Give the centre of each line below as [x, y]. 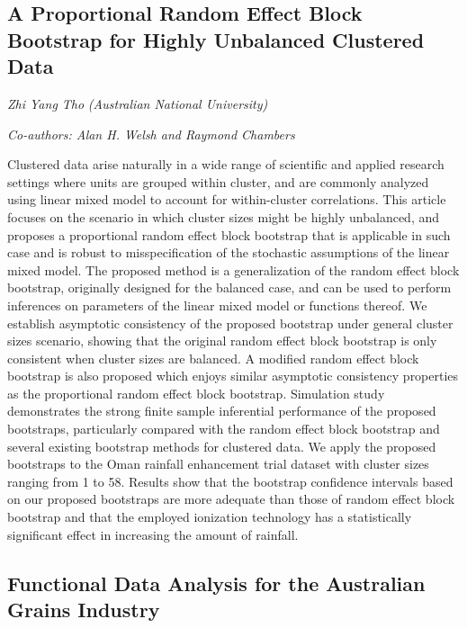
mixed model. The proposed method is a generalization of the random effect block [233, 269]
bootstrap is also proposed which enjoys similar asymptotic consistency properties [233, 376]
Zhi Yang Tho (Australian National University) [138, 103]
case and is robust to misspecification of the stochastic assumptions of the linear [229, 252]
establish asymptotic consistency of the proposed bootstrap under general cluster [230, 323]
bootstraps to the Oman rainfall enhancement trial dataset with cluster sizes [218, 464]
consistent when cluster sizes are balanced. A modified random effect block [213, 358]
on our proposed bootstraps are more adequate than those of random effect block [231, 499]
